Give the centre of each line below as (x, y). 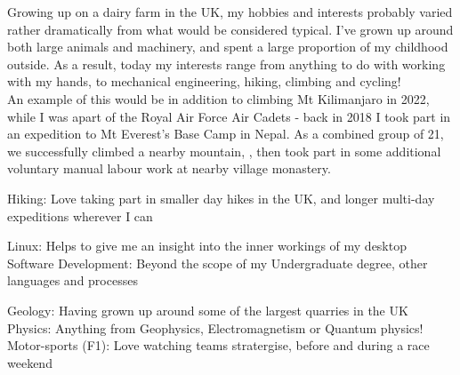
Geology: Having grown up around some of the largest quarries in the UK (208, 310)
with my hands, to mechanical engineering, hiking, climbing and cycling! (204, 81)
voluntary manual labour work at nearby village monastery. (169, 168)
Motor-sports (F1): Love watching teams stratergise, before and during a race (218, 345)
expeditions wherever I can (80, 215)
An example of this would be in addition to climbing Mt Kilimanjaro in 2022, (218, 98)
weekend (30, 362)
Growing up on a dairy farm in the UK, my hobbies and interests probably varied (230, 12)
